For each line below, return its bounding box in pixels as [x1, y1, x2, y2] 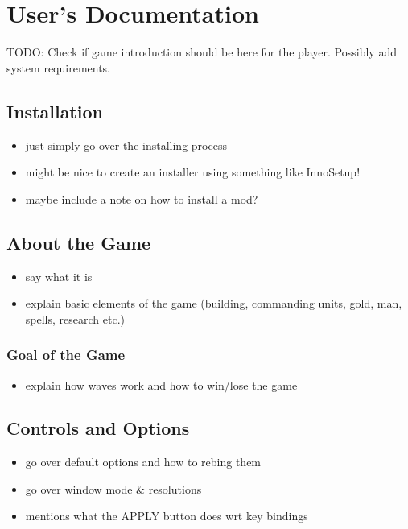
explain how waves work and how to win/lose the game [25, 376, 298, 393]
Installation [6, 98, 103, 123]
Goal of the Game [6, 345, 126, 365]
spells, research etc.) [25, 310, 125, 327]
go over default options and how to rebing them [25, 453, 262, 470]
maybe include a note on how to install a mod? [25, 190, 258, 207]
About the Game [6, 229, 151, 254]
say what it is [25, 267, 93, 284]
